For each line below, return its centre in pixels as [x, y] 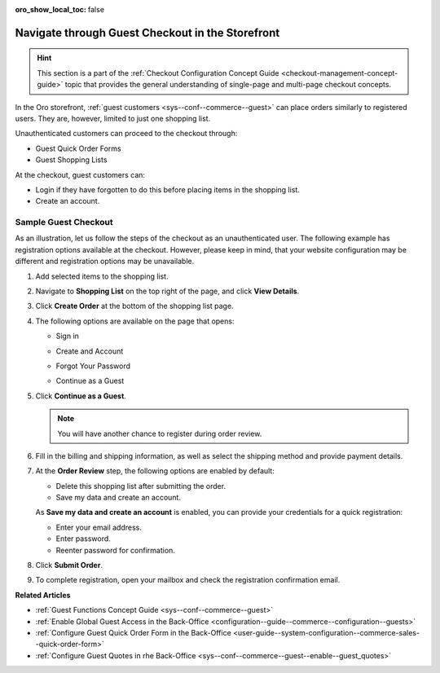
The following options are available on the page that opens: [135, 321]
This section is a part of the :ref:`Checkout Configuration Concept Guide [158, 73]
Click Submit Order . [69, 565]
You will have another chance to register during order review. [160, 433]
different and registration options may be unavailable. [105, 262]
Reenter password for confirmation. [115, 550]
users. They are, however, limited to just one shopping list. [113, 118]
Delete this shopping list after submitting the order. [141, 486]
